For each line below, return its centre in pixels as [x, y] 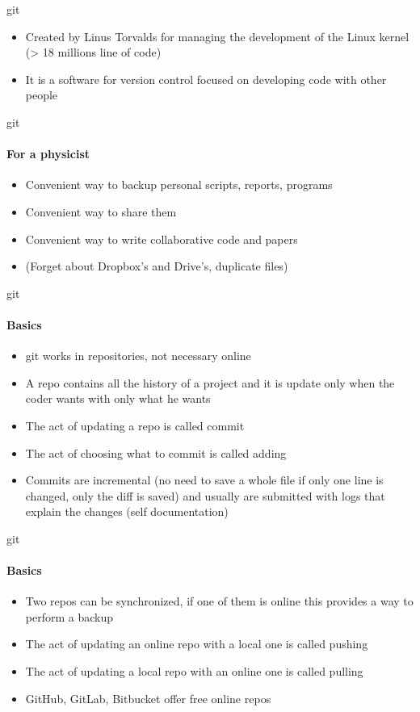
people [42, 95]
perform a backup [69, 616]
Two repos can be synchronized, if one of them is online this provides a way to [219, 601]
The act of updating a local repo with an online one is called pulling [194, 671]
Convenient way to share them [101, 211]
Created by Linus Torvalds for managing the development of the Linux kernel [217, 36]
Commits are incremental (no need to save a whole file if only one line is [204, 480]
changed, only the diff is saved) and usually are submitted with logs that [205, 495]
